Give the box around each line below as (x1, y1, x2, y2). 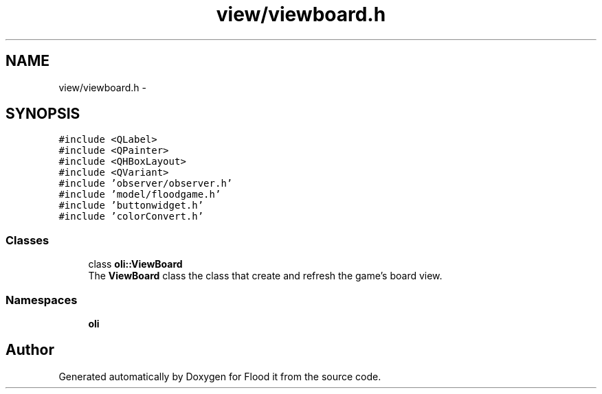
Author (5, 341, 54, 359)
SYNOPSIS (5, 105, 80, 123)
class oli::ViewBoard (88, 258, 183, 270)
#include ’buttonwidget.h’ (58, 200, 204, 211)
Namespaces (5, 292, 78, 307)
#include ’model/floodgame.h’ (58, 189, 221, 200)
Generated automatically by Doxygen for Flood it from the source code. (58, 370, 381, 382)
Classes (5, 233, 49, 247)
